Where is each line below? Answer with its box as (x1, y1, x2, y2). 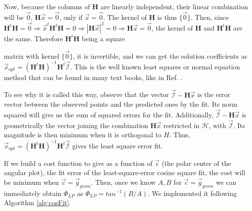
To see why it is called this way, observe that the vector (4, 89, 169, 99)
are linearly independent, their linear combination (100, 1, 248, 11)
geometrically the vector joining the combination (4, 120, 148, 130)
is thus (157, 12, 177, 22)
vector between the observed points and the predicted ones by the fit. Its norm (4, 99, 237, 109)
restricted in (163, 120, 200, 130)
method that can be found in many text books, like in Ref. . (4, 72, 183, 82)
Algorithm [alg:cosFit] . (4, 197, 71, 208)
